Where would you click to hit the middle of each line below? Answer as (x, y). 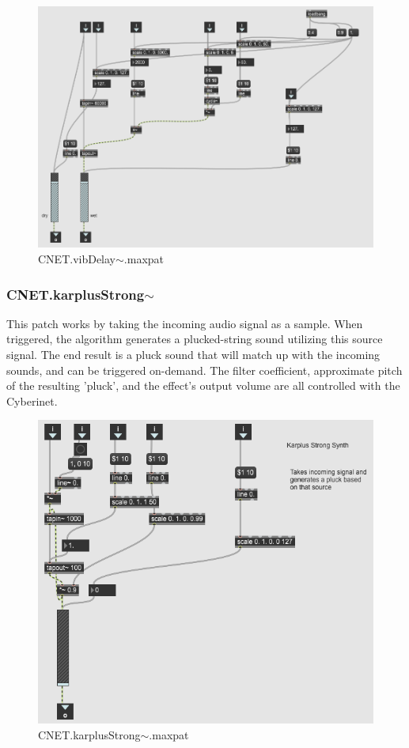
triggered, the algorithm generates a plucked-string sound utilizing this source (195, 339)
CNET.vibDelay (77, 259)
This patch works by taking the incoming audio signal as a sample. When (185, 323)
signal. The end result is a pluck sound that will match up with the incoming (193, 355)
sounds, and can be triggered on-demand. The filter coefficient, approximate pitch (204, 370)
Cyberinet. (32, 400)
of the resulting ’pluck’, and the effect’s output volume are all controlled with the (203, 385)
